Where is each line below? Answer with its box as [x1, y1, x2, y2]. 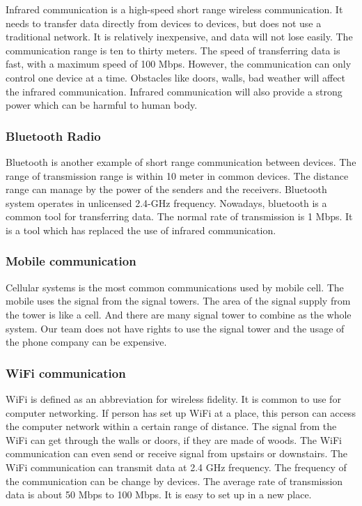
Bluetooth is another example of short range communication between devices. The [6, 154, 356, 169]
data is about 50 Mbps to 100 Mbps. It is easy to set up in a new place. [6, 487, 312, 502]
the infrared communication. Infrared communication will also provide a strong [6, 84, 343, 98]
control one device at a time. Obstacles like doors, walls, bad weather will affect [6, 70, 346, 84]
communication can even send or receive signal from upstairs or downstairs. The [6, 446, 348, 461]
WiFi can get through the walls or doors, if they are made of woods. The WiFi [6, 432, 342, 447]
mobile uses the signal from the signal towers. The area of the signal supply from [6, 293, 351, 308]
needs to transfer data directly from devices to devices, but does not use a [6, 15, 322, 30]
